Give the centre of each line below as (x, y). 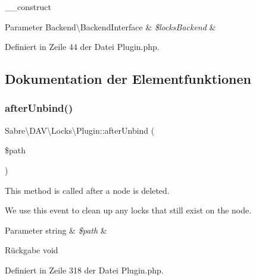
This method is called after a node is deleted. (87, 190)
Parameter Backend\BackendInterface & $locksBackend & (110, 26)
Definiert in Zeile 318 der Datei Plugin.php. (84, 270)
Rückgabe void (32, 250)
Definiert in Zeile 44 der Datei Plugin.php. (82, 47)
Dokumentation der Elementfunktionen (128, 79)
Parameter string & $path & (56, 230)
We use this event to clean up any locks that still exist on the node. (128, 210)
